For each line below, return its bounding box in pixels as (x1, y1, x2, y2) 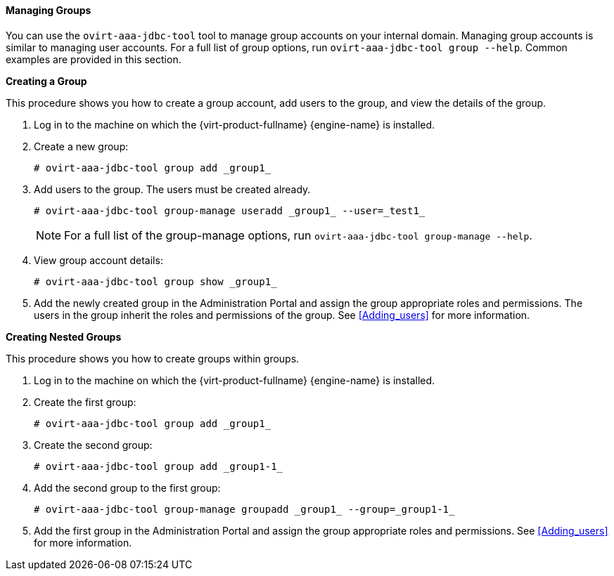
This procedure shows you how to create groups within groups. (6, 352, 300, 365)
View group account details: (34, 254, 163, 266)
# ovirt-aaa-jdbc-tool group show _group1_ (34, 275, 277, 287)
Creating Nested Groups (6, 330, 122, 343)
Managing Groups (6, 4, 91, 16)
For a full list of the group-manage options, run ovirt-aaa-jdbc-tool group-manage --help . (64, 228, 532, 242)
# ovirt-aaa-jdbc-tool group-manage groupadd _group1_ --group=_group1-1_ (34, 503, 455, 515)
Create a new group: (34, 140, 129, 152)
